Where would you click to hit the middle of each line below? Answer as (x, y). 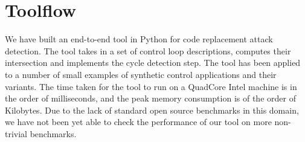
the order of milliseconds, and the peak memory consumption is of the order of (150, 98)
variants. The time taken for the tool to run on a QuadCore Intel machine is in (151, 86)
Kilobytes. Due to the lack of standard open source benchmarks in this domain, (152, 110)
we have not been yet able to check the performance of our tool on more (138, 122)
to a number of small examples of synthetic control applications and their (141, 74)
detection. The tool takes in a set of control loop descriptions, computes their (148, 50)
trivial (16, 133)
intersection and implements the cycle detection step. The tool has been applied (153, 63)
